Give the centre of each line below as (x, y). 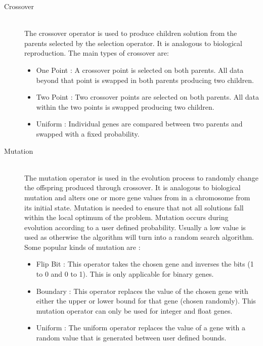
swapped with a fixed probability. (88, 133)
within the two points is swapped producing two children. (125, 106)
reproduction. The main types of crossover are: (97, 53)
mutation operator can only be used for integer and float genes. (134, 310)
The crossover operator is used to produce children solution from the (131, 33)
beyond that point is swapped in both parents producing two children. (145, 80)
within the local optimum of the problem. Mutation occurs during (126, 217)
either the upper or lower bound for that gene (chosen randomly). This (146, 301)
